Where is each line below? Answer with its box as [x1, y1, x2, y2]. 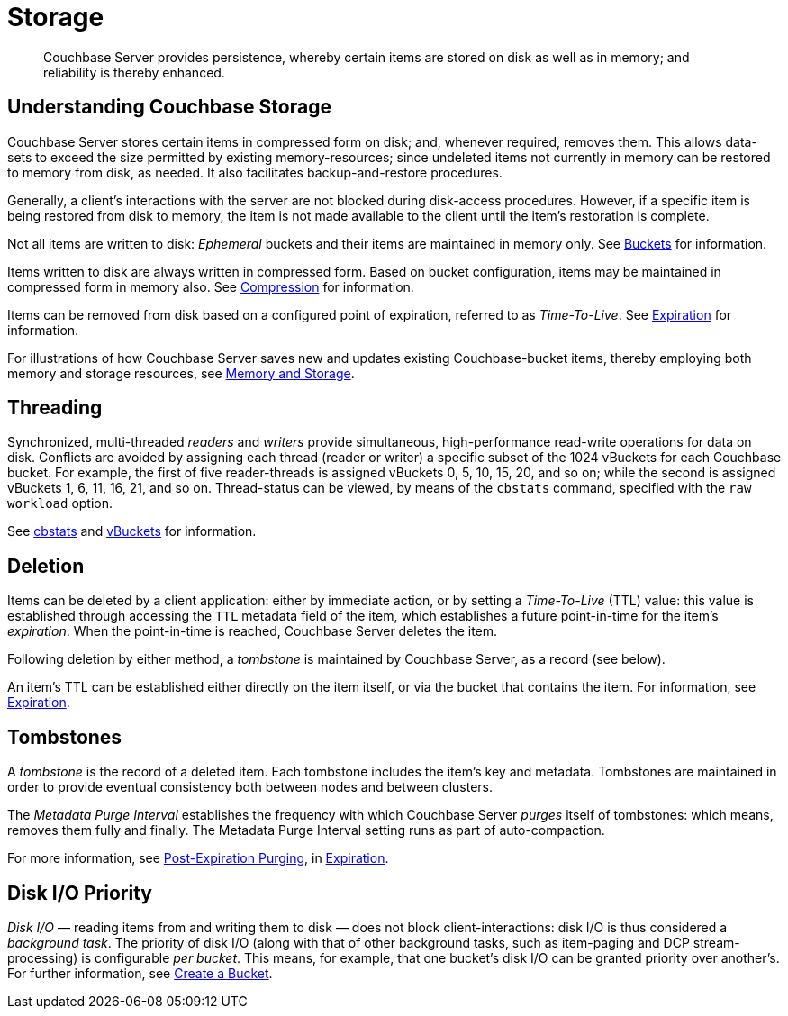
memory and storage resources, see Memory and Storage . [7, 365, 355, 381]
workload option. [7, 495, 113, 512]
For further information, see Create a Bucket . [7, 965, 273, 981]
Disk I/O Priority [7, 881, 152, 904]
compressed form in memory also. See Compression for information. [7, 278, 414, 295]
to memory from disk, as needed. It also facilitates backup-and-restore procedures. [7, 164, 503, 180]
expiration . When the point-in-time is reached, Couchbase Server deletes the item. [7, 623, 498, 640]
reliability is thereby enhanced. [43, 64, 225, 80]
